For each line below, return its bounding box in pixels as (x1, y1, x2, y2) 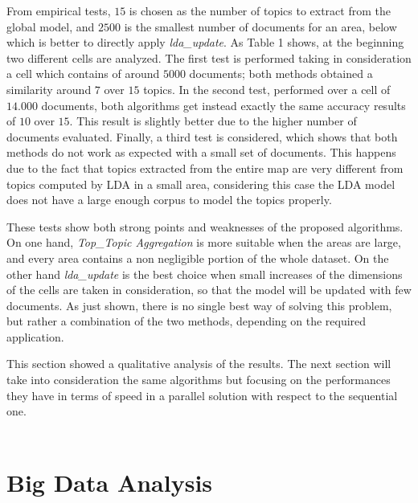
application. (6, 328, 64, 345)
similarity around (6, 80, 92, 97)
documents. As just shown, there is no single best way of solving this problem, (6, 296, 392, 313)
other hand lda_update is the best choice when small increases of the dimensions (6, 265, 403, 282)
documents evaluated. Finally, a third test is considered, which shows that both (6, 128, 398, 145)
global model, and (6, 18, 95, 35)
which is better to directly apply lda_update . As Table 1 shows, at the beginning (6, 34, 404, 51)
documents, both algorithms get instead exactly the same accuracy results (41, 96, 406, 113)
